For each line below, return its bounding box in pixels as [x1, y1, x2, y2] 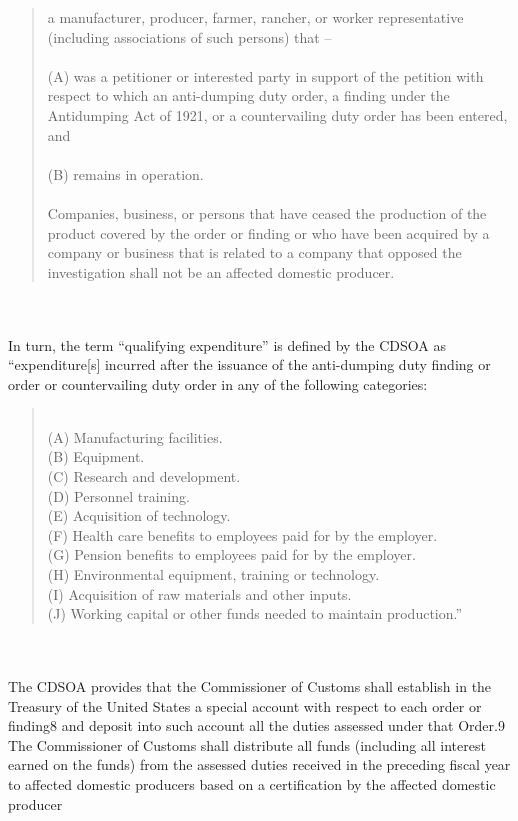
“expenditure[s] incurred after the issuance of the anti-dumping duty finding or [8, 354, 491, 375]
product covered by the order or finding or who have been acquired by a [47, 222, 490, 243]
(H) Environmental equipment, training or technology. [47, 564, 380, 585]
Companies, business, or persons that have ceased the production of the [47, 202, 487, 223]
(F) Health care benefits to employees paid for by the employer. [47, 524, 438, 545]
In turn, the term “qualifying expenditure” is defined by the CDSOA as [8, 334, 447, 355]
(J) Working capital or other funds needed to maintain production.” [47, 603, 463, 624]
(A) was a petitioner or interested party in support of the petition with [47, 65, 484, 86]
